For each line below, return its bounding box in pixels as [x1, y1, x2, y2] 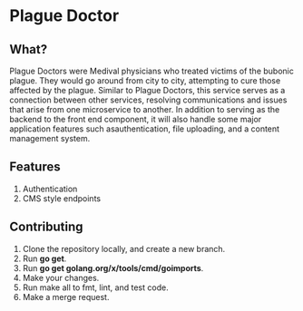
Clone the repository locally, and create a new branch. [22, 243, 226, 254]
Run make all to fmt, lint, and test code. [22, 282, 170, 293]
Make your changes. [22, 272, 100, 283]
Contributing [9, 219, 83, 235]
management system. [9, 133, 91, 143]
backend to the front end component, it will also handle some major [9, 114, 262, 124]
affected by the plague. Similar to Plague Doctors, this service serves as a [9, 85, 286, 95]
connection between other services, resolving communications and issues [9, 94, 288, 105]
